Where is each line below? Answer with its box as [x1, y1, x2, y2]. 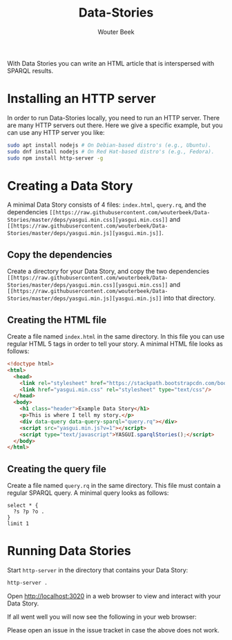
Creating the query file [7, 463, 107, 475]
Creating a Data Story [7, 178, 133, 194]
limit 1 [7, 520, 30, 527]
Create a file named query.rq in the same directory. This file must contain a [7, 482, 221, 490]
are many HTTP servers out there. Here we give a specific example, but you [7, 121, 223, 129]
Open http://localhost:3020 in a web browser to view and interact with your [7, 592, 221, 600]
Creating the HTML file [7, 314, 107, 326]
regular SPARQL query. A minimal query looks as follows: [7, 489, 169, 497]
